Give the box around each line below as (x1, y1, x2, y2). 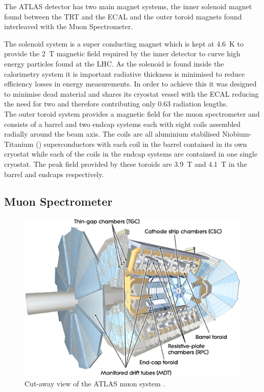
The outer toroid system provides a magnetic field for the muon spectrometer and (4, 108, 260, 119)
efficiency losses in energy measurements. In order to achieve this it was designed (4, 78, 257, 89)
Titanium (4, 138, 34, 149)
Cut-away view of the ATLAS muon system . (25, 378, 165, 388)
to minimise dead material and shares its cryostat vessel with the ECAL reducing (4, 88, 259, 99)
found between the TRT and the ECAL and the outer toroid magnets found (4, 11, 242, 21)
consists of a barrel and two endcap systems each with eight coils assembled (4, 118, 241, 129)
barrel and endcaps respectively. (4, 168, 104, 179)
